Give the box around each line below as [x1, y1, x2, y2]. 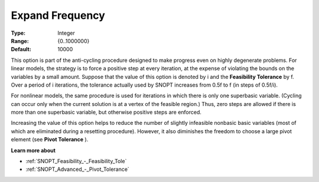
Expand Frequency [11, 9, 106, 22]
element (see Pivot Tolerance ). [11, 136, 89, 143]
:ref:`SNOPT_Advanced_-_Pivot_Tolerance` [25, 166, 129, 173]
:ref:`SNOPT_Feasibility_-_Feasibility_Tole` [25, 158, 127, 165]
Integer [57, 29, 75, 37]
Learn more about [11, 147, 56, 154]
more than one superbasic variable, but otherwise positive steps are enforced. [11, 109, 202, 116]
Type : [11, 29, 26, 37]
